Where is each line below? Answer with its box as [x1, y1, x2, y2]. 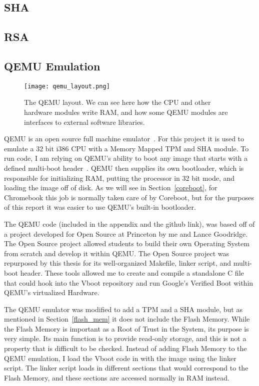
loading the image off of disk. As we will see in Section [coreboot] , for [4, 182, 217, 193]
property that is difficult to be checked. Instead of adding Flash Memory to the [4, 343, 247, 354]
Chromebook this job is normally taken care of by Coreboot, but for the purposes [4, 192, 254, 202]
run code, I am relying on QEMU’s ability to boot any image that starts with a [4, 153, 248, 163]
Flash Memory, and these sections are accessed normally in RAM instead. [4, 372, 229, 383]
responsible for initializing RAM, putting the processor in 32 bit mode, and [4, 172, 235, 183]
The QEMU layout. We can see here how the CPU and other [24, 97, 211, 107]
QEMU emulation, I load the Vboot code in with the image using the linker [4, 353, 236, 363]
